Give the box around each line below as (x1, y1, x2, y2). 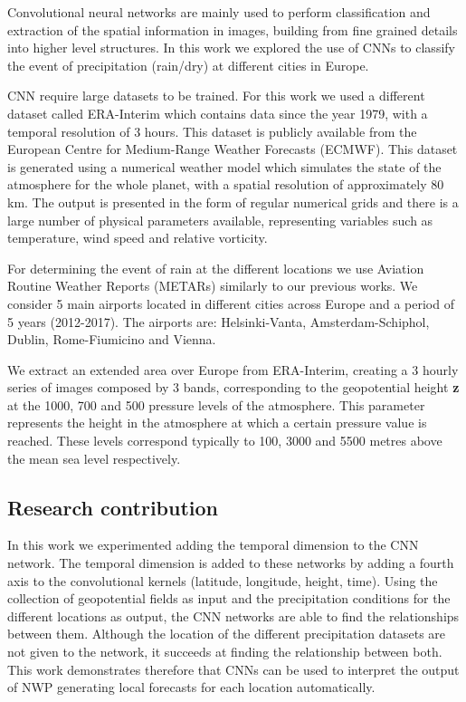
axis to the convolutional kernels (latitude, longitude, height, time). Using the (7, 571, 438, 590)
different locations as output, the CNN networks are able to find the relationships (7, 606, 460, 625)
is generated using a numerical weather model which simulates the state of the (7, 157, 442, 176)
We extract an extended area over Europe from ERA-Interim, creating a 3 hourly (7, 360, 459, 379)
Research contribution (7, 493, 219, 521)
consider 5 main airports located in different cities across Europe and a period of (7, 293, 454, 313)
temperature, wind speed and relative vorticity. (7, 228, 268, 247)
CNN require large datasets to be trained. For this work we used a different (7, 86, 425, 105)
